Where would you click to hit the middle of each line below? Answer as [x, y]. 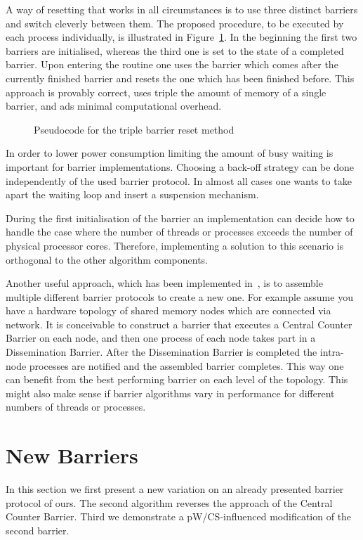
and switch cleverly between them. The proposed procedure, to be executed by [175, 23]
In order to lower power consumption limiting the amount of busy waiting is [170, 153]
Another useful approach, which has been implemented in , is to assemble [164, 283]
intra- [332, 352]
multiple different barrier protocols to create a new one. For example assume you [179, 296]
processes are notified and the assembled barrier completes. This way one [186, 365]
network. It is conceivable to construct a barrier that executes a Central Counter [179, 324]
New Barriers [72, 455]
